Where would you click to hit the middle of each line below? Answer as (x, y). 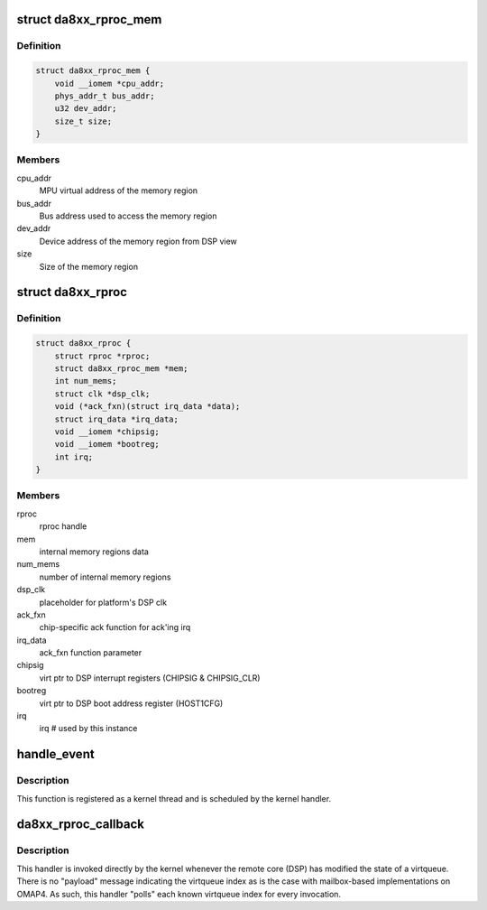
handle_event (55, 754)
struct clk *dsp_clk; (102, 394)
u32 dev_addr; (86, 109)
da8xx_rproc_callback (80, 825)
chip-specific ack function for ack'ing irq (115, 627)
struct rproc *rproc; (102, 356)
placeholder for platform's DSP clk (103, 602)
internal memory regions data (94, 552)
